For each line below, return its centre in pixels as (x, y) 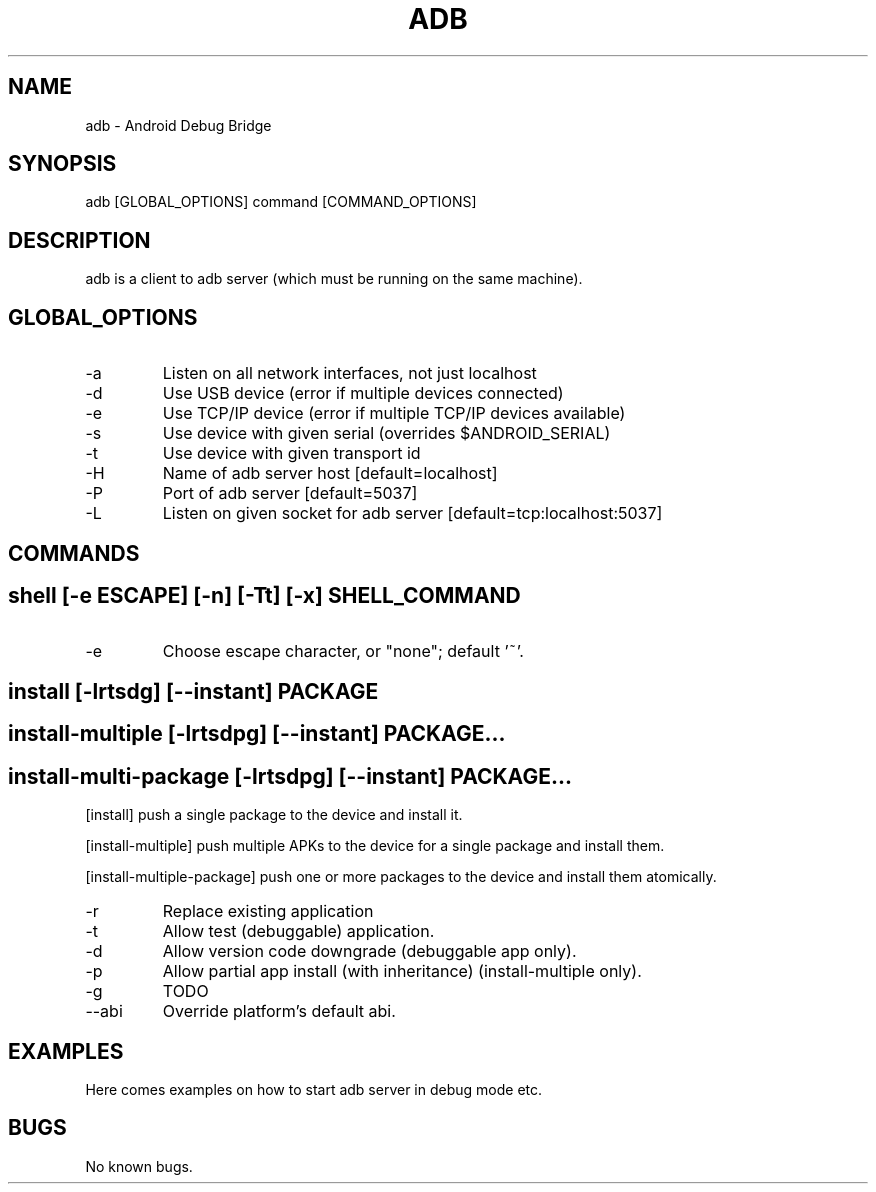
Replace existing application (268, 911)
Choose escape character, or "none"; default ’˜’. (343, 651)
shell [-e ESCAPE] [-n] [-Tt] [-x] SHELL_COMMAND (264, 595)
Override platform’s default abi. (279, 1011)
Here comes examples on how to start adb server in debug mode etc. (314, 1089)
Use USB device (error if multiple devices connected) (363, 393)
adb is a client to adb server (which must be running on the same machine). (334, 279)
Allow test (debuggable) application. (298, 931)
